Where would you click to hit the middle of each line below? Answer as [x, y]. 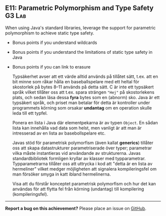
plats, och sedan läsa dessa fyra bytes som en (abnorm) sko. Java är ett [86, 97]
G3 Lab [16, 16]
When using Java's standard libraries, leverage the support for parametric [80, 28]
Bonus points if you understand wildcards [55, 42]
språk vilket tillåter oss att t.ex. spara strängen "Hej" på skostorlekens [83, 92]
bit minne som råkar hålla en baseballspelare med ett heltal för [76, 81]
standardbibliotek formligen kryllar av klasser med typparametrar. [79, 158]
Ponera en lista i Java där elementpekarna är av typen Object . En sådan [85, 122]
